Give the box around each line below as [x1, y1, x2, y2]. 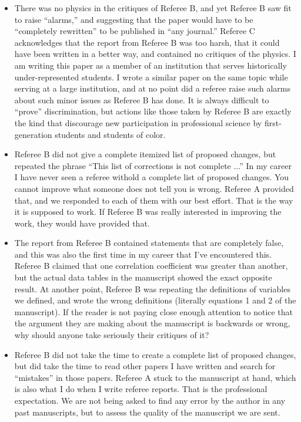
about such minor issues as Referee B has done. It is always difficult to [14, 93, 269, 106]
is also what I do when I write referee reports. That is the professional [14, 383, 267, 395]
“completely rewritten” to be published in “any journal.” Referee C [14, 25, 255, 37]
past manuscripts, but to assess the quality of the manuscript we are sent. [14, 406, 280, 418]
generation [14, 128, 52, 140]
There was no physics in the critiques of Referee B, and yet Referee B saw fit [14, 2, 292, 13]
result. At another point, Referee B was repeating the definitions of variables [14, 282, 290, 295]
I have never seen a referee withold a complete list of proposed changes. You [14, 171, 289, 183]
